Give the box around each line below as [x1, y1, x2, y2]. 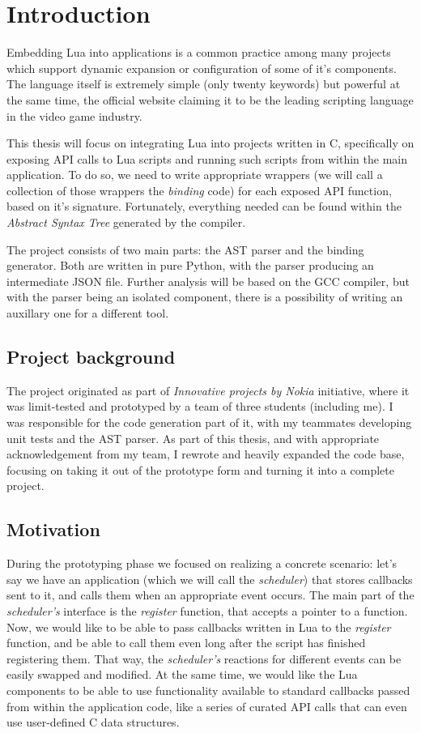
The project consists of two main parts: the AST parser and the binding [6, 241, 364, 258]
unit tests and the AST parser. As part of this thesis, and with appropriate [6, 429, 380, 446]
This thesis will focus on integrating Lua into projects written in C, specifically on [6, 134, 415, 151]
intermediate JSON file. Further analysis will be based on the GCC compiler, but [6, 272, 410, 289]
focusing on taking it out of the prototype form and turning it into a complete [6, 461, 394, 478]
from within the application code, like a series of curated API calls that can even [6, 697, 407, 714]
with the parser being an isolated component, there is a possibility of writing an [6, 288, 403, 305]
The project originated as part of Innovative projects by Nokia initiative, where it [6, 381, 410, 398]
